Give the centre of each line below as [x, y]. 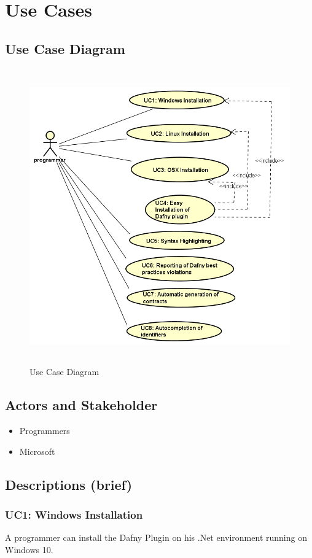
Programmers [45, 430]
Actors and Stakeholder [81, 405]
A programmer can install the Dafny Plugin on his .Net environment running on [156, 537]
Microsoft [37, 451]
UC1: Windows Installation [74, 514]
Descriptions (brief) [69, 484]
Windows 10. [29, 549]
